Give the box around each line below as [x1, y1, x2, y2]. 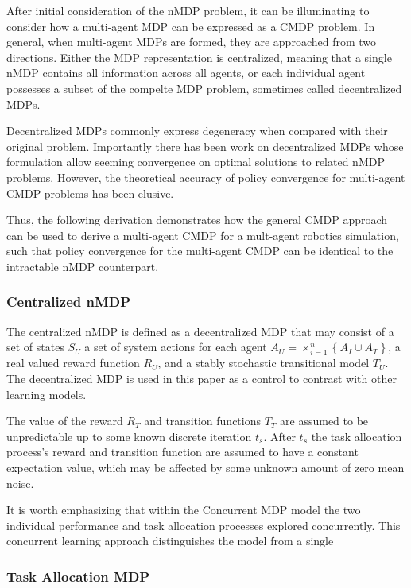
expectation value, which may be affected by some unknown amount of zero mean [6, 459, 405, 476]
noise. [6, 474, 34, 491]
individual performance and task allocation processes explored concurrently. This [6, 516, 401, 533]
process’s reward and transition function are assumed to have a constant [6, 443, 359, 460]
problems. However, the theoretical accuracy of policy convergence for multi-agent [6, 168, 405, 185]
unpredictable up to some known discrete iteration [6, 427, 252, 444]
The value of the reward [6, 412, 123, 429]
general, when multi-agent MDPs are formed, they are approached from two [6, 33, 377, 50]
